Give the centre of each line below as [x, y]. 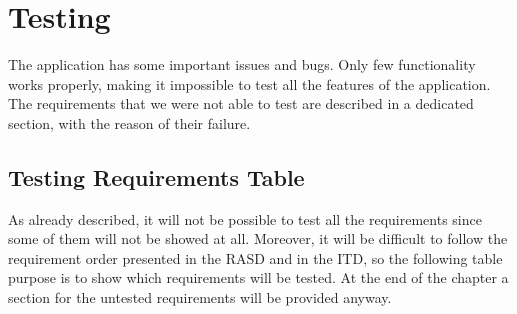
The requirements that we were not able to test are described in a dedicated [241, 103]
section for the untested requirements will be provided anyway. [200, 297]
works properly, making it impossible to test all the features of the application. [249, 83]
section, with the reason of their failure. [129, 122]
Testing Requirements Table [156, 176]
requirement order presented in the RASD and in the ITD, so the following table [255, 257]
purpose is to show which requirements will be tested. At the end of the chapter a [258, 277]
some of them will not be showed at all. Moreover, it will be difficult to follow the [258, 238]
